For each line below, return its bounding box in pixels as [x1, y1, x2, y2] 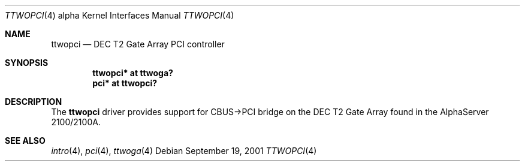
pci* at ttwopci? [92, 78, 158, 88]
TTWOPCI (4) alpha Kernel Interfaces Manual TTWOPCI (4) [5, 10, 234, 20]
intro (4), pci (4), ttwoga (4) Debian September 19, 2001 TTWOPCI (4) [51, 146, 317, 156]
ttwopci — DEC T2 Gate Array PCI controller [51, 39, 225, 49]
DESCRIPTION [5, 96, 62, 107]
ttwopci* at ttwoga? [92, 68, 173, 78]
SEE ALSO [5, 135, 46, 146]
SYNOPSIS [5, 58, 49, 68]
